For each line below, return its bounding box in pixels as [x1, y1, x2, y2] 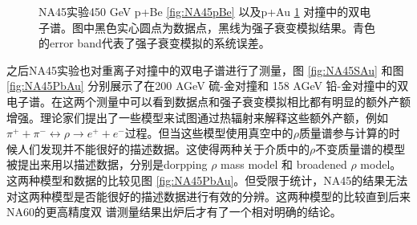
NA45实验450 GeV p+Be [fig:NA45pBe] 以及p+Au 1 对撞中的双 [38, 3, 360, 19]
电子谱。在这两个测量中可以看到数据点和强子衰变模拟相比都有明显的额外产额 [6, 92, 411, 109]
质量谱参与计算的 [298, 125, 389, 141]
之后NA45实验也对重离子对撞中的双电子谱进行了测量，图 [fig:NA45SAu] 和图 [6, 61, 404, 78]
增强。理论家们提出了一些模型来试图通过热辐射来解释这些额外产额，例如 [6, 108, 388, 125]
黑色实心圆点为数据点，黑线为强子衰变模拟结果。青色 [94, 18, 375, 35]
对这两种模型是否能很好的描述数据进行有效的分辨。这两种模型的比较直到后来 [6, 187, 411, 204]
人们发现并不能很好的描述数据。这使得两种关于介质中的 [17, 140, 310, 157]
